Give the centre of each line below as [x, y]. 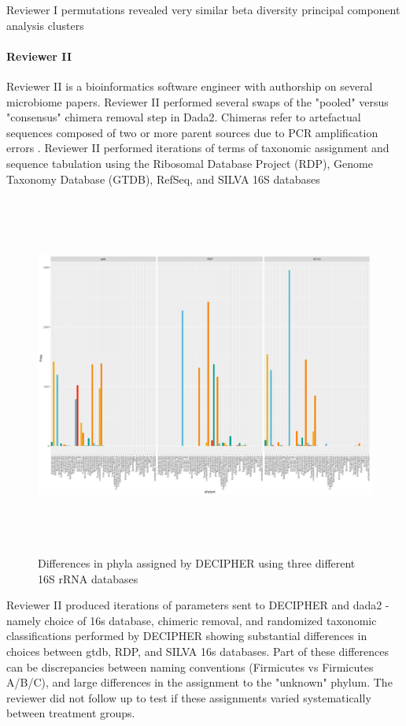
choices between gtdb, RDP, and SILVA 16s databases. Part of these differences [198, 652]
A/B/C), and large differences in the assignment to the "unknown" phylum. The [199, 682]
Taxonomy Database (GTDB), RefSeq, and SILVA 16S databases [163, 179]
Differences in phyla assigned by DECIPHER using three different [197, 563]
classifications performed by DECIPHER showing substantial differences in [187, 636]
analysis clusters [45, 25]
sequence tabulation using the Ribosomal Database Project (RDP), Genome [190, 163]
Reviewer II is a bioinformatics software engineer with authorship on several [190, 86]
